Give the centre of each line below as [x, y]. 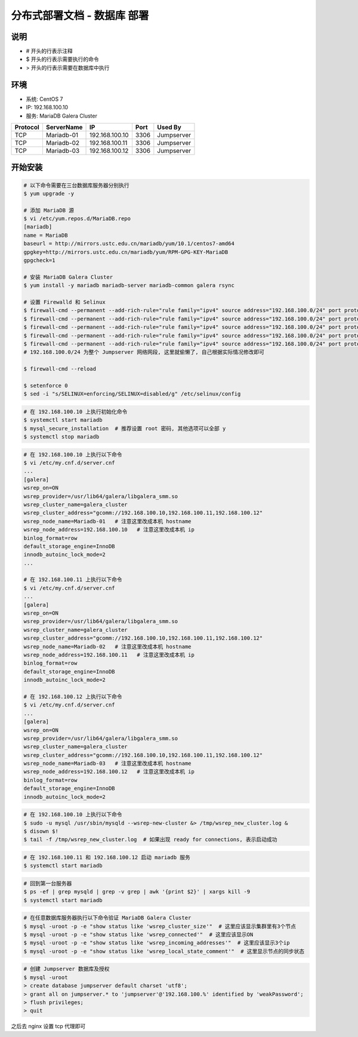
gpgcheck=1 [39, 260]
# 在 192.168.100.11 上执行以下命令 [73, 580]
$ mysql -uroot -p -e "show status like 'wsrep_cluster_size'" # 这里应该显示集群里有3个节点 [160, 926]
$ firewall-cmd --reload [60, 369]
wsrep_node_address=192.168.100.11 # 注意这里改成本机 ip [109, 655]
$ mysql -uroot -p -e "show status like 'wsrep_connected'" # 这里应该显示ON [138, 935]
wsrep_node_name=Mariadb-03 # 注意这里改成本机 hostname [107, 763]
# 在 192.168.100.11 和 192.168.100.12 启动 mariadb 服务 [107, 857]
